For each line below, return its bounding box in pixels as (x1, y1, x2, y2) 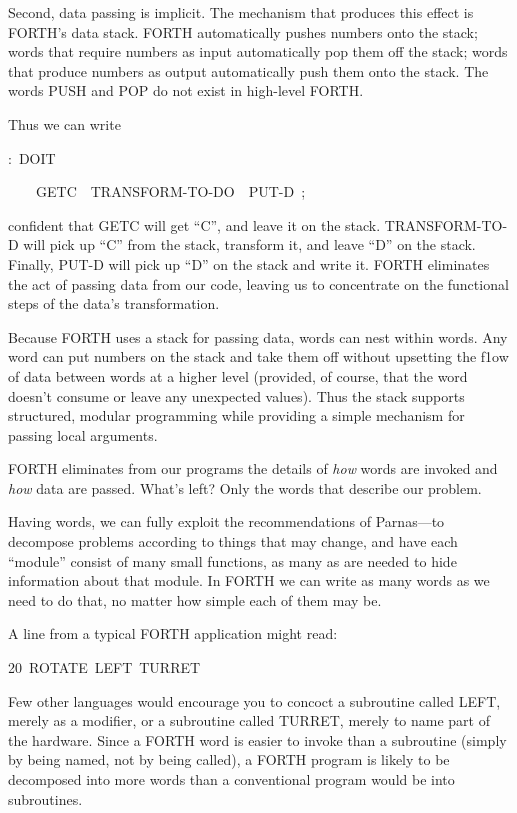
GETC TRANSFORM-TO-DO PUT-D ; (35, 181, 306, 202)
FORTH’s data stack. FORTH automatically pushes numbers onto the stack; (8, 21, 478, 42)
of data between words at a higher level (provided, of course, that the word (8, 365, 468, 386)
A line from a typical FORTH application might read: (8, 623, 338, 644)
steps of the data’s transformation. (8, 293, 220, 314)
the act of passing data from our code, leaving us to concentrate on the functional (8, 273, 509, 294)
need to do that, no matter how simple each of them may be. (8, 589, 382, 610)
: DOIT (8, 147, 56, 168)
